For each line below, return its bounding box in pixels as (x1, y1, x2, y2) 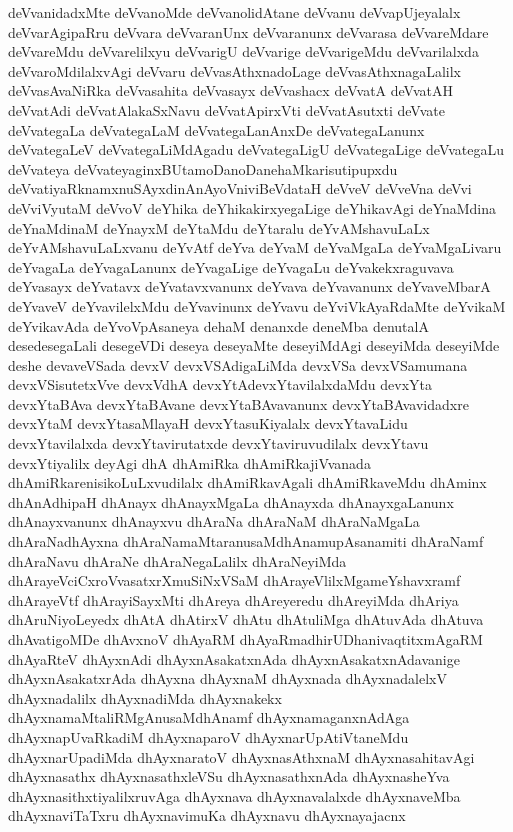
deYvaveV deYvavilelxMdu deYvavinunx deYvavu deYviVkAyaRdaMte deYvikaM (8, 295, 506, 316)
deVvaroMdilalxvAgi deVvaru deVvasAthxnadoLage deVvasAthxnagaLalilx (8, 60, 461, 81)
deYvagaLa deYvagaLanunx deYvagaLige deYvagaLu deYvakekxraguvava (8, 256, 454, 277)
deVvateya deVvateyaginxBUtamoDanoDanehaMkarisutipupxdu (8, 158, 398, 179)
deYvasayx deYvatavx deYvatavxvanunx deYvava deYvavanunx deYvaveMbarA (8, 276, 491, 297)
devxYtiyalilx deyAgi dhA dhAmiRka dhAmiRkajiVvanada (8, 452, 371, 473)
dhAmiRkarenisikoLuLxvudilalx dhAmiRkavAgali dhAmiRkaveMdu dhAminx (8, 472, 487, 493)
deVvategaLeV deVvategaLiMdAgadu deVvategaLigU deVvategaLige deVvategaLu (8, 139, 505, 160)
